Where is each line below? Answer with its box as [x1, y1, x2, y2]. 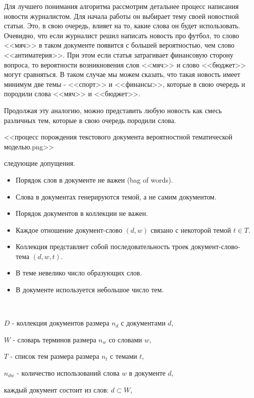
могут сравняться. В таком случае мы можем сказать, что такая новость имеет [4, 69, 241, 79]
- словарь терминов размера [12, 334, 97, 344]
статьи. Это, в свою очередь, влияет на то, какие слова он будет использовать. [4, 20, 240, 31]
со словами [108, 334, 142, 344]
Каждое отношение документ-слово [15, 224, 122, 235]
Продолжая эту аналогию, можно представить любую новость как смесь [4, 105, 222, 115]
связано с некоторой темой [151, 224, 231, 235]
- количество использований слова [16, 368, 120, 378]
